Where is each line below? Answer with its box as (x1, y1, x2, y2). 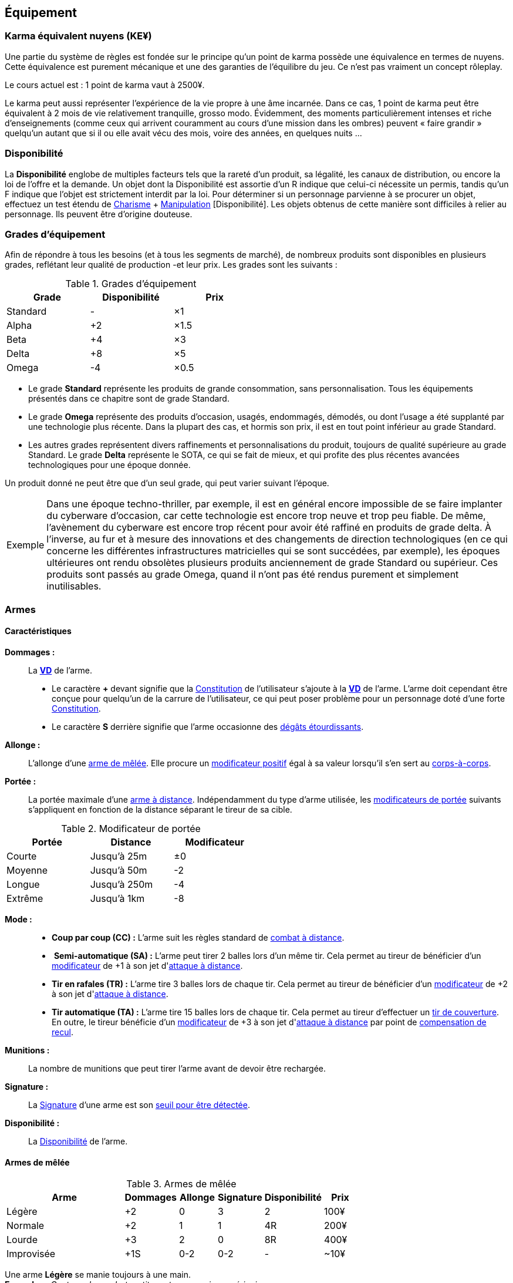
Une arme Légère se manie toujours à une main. (5, 1269, 191, 1280)
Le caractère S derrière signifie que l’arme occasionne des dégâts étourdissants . (52, 721, 364, 732)
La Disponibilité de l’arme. (28, 1136, 128, 1146)
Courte (6, 850, 37, 862)
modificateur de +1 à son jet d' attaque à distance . (52, 960, 243, 971)
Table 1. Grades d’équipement (65, 278, 197, 290)
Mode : (5, 914, 32, 924)
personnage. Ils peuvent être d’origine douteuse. (5, 208, 193, 219)
